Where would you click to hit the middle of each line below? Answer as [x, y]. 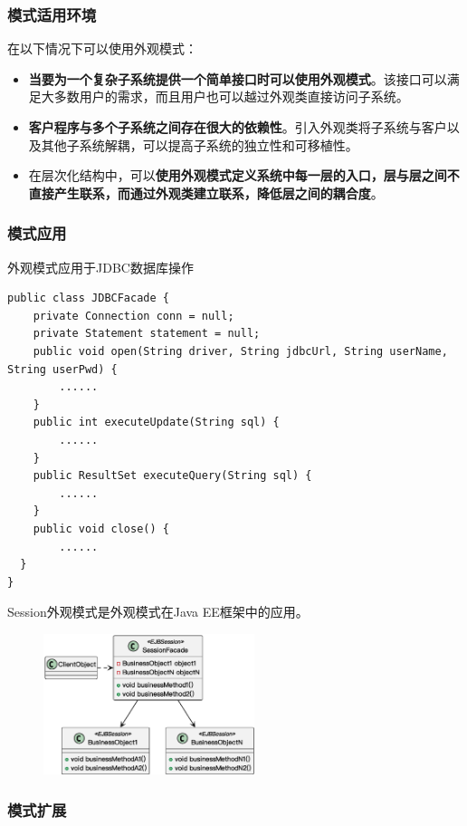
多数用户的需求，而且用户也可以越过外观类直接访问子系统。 [231, 96]
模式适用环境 [52, 14]
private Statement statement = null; [147, 334]
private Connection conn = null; [133, 316]
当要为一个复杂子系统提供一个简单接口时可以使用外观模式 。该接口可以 [238, 78]
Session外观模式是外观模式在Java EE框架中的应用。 [158, 612]
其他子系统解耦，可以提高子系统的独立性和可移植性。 [200, 144]
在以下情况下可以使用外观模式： [102, 48]
